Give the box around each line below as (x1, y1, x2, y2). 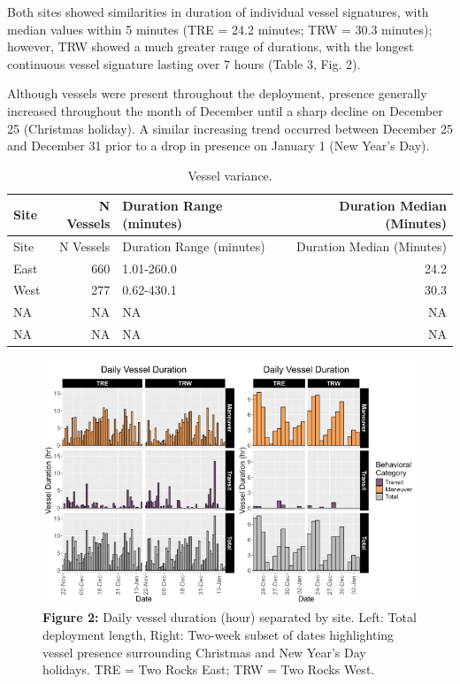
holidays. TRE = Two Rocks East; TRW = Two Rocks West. (42, 660, 375, 679)
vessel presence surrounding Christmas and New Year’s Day (42, 642, 366, 661)
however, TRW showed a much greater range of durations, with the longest (7, 37, 414, 56)
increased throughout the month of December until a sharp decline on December (7, 101, 443, 119)
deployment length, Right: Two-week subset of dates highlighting (42, 625, 395, 643)
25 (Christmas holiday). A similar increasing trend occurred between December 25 (7, 119, 453, 137)
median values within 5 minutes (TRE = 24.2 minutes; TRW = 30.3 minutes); (7, 19, 433, 38)
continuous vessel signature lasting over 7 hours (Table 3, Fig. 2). (7, 54, 361, 73)
